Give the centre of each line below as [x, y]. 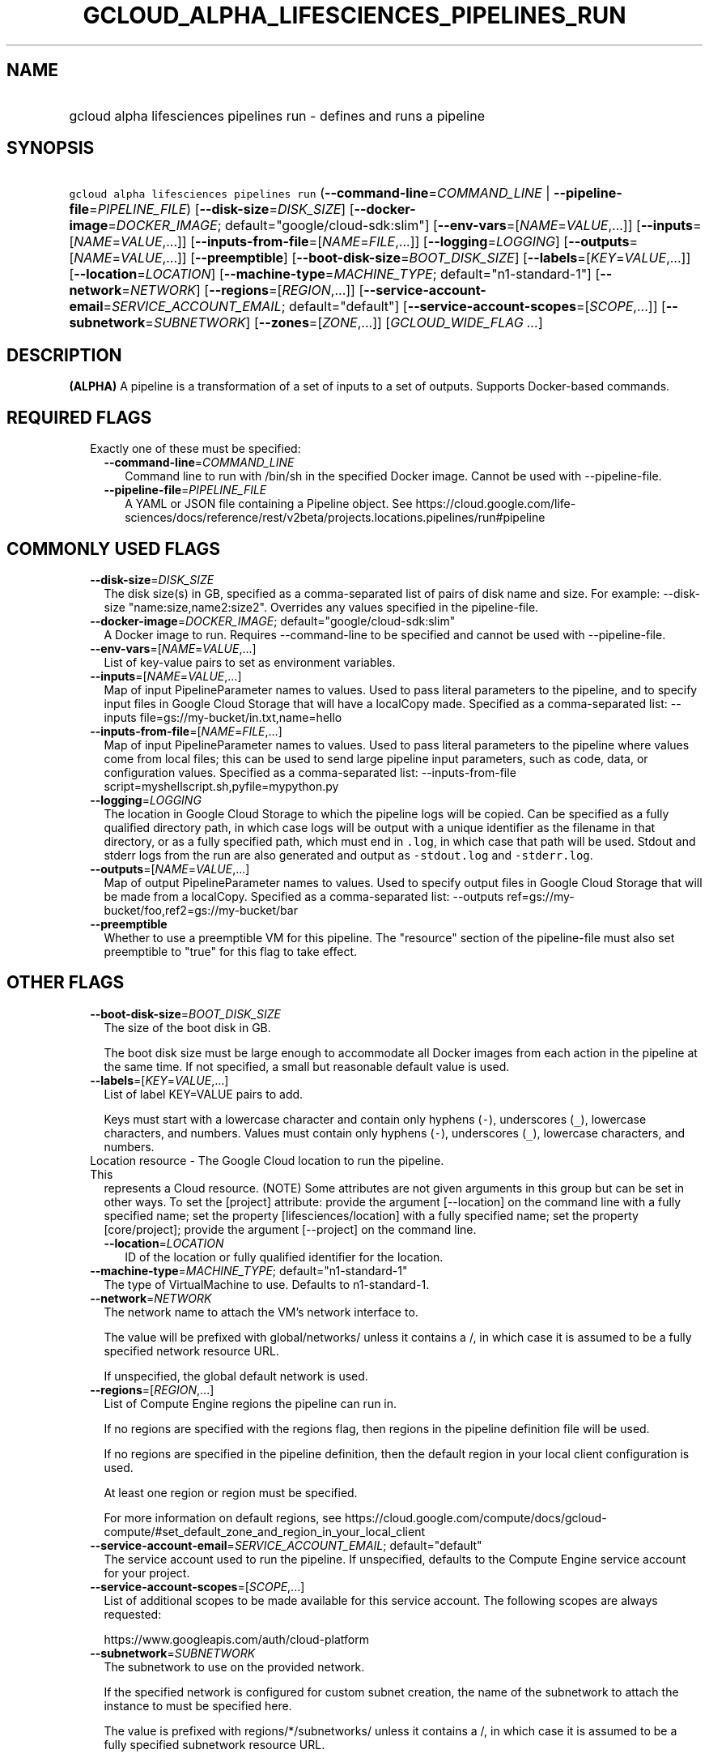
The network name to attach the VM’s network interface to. [261, 1312]
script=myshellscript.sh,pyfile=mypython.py [221, 786]
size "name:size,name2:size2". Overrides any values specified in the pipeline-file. [321, 607]
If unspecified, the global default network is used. [236, 1376]
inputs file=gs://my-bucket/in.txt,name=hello [223, 717]
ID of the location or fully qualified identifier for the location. [284, 1257]
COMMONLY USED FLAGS [113, 548]
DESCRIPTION [64, 355]
